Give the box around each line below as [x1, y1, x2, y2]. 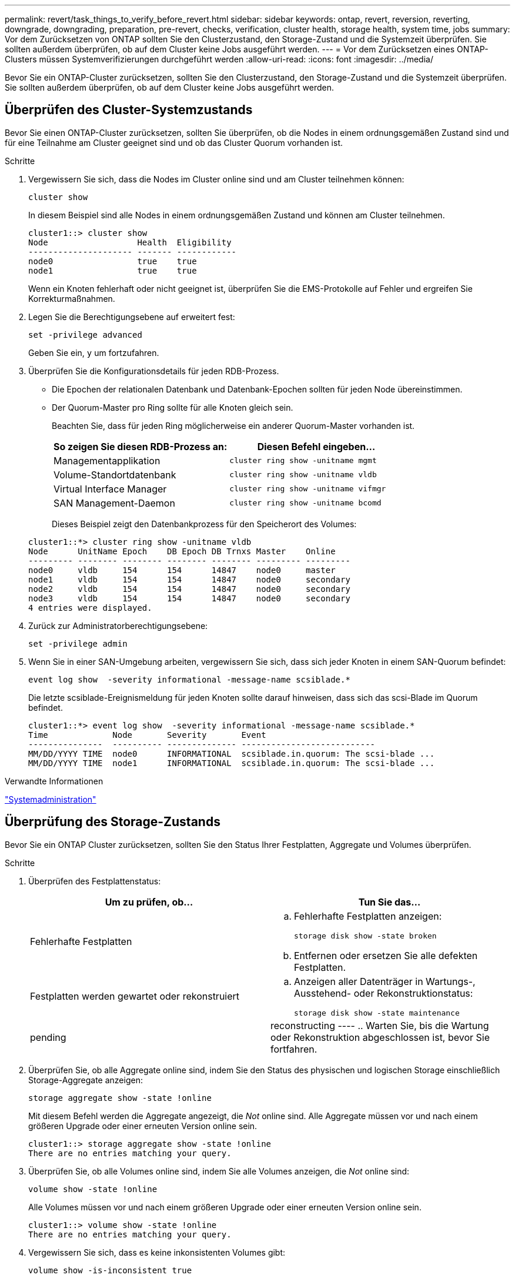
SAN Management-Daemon [53, 497, 175, 509]
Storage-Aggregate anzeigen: [28, 1074, 143, 1085]
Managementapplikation [53, 454, 160, 467]
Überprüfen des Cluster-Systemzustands [5, 102, 253, 118]
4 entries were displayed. [28, 603, 152, 613]
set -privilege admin [28, 638, 128, 648]
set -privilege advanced [28, 330, 142, 340]
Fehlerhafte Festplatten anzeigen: [294, 910, 442, 922]
